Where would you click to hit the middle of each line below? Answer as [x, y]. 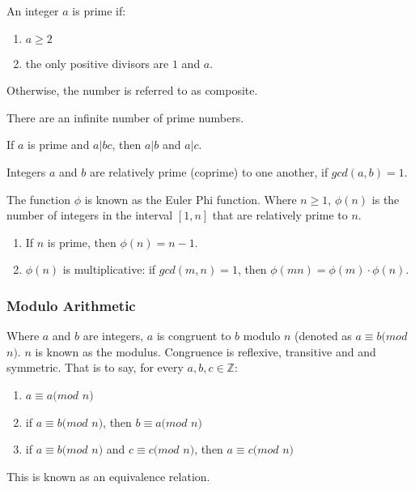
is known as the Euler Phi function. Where [191, 199]
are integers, [113, 336]
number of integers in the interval [90, 215]
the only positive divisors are [97, 63]
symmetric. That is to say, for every [95, 367]
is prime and [59, 145]
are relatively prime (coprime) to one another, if [209, 171]
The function [38, 199]
